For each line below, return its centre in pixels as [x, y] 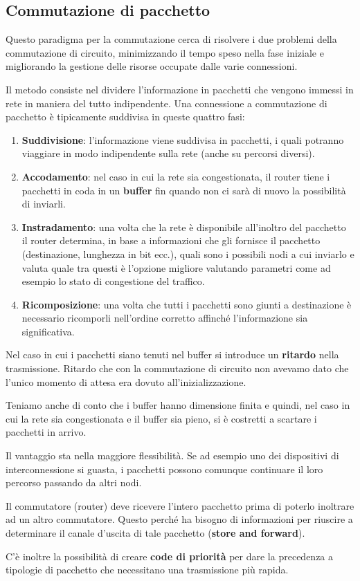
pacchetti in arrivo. [46, 432]
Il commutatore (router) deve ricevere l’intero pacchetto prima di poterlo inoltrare [180, 505]
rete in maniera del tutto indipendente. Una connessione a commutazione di [166, 103]
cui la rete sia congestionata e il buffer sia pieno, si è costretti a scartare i [161, 418]
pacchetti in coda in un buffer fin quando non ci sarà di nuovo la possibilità [184, 190]
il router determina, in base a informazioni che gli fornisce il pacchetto [171, 240]
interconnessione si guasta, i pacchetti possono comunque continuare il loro [164, 469]
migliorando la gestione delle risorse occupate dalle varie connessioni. [152, 66]
